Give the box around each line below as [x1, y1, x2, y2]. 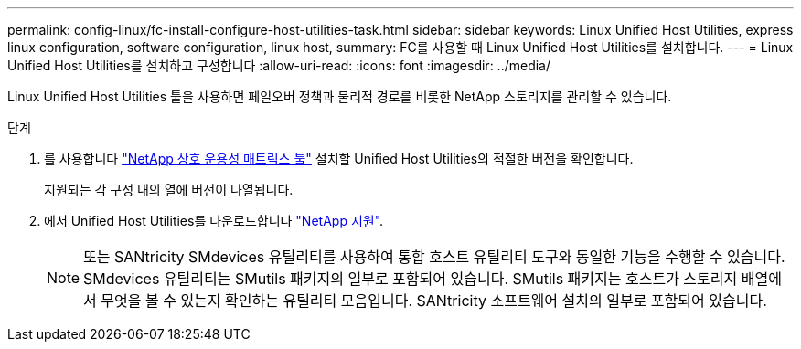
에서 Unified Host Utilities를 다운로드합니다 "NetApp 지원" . [44, 213, 384, 228]
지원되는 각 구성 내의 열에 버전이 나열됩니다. [44, 182, 294, 197]
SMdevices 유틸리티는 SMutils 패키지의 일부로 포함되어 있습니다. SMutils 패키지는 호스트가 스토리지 [83, 270, 738, 288]
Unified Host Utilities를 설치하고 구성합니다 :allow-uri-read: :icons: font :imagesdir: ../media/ [7, 58, 551, 73]
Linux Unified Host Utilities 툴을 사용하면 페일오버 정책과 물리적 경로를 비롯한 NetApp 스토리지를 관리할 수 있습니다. [7, 89, 672, 104]
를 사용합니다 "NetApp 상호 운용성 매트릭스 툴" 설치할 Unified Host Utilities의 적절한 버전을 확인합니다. [44, 151, 634, 166]
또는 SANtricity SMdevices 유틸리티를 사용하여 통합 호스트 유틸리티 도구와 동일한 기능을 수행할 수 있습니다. [83, 248, 785, 266]
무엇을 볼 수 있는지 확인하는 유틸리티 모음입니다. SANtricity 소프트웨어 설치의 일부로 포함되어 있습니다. [101, 291, 767, 310]
